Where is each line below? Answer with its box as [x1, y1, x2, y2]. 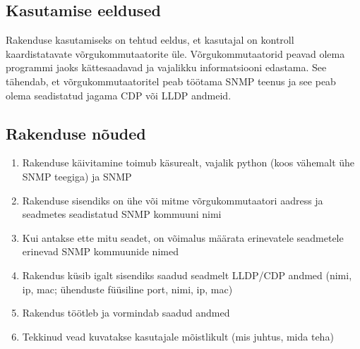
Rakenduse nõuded [6, 122, 146, 144]
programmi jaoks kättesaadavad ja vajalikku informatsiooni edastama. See [6, 60, 327, 75]
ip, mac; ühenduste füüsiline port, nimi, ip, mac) [22, 281, 233, 296]
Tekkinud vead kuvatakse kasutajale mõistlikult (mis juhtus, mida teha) [22, 329, 334, 343]
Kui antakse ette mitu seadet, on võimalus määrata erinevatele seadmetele [22, 230, 344, 245]
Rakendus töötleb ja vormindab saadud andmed [22, 305, 230, 320]
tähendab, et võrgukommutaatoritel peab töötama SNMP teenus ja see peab [6, 73, 336, 88]
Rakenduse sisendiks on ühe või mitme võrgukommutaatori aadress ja [22, 192, 323, 207]
